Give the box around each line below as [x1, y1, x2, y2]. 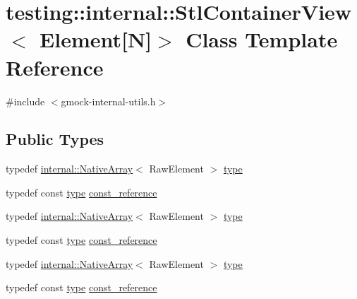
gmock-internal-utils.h [61, 93, 156, 108]
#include [6, 93, 45, 108]
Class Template [186, 25, 338, 54]
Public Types [6, 128, 104, 150]
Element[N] [40, 25, 152, 54]
